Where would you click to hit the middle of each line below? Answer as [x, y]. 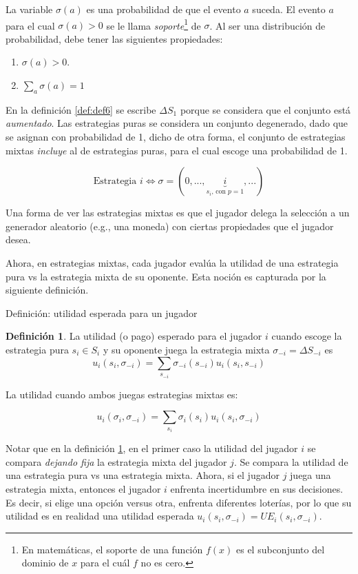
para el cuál [105, 563]
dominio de [45, 563]
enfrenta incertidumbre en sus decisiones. [257, 488]
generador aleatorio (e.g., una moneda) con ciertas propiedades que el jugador [170, 226]
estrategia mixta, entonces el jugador [83, 488]
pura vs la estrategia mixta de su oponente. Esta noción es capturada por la [166, 276]
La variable [29, 9]
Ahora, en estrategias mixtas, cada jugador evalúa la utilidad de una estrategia [172, 262]
